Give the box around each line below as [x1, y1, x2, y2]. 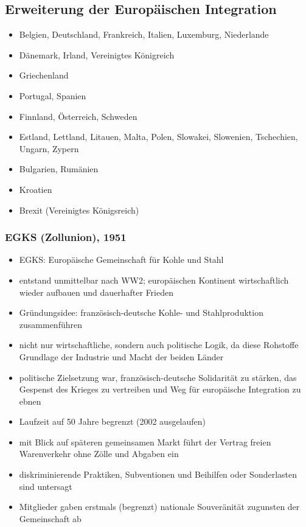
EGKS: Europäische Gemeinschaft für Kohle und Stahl [19, 253, 224, 266]
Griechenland [19, 69, 69, 82]
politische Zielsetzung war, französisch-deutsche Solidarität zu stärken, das [19, 371, 297, 383]
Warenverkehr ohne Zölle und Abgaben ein [19, 447, 179, 460]
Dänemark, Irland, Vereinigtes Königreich [19, 48, 175, 61]
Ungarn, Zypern [19, 142, 79, 155]
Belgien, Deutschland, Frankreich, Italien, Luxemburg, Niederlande [19, 28, 269, 41]
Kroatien [19, 183, 52, 195]
